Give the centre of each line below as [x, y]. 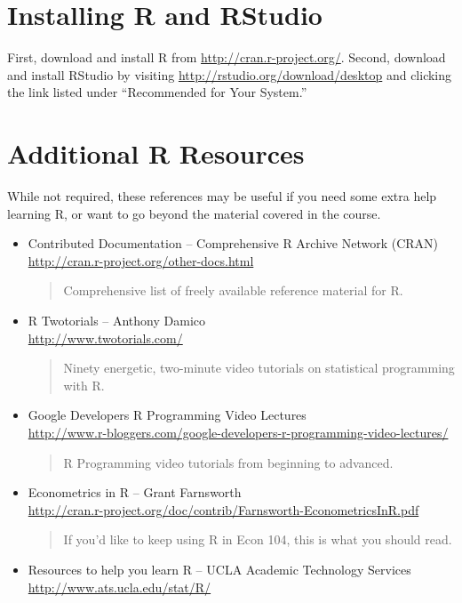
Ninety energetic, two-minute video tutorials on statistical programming [259, 368]
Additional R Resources [156, 153]
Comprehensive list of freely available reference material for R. [233, 290]
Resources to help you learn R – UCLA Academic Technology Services [219, 569]
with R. [84, 385]
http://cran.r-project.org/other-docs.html [141, 260]
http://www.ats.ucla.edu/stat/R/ [119, 587]
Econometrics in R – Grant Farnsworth [135, 492]
